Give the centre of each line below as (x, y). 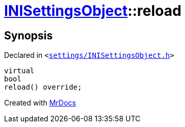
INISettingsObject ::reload (93, 11)
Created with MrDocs (40, 103)
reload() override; (43, 87)
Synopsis (28, 35)
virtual (19, 71)
